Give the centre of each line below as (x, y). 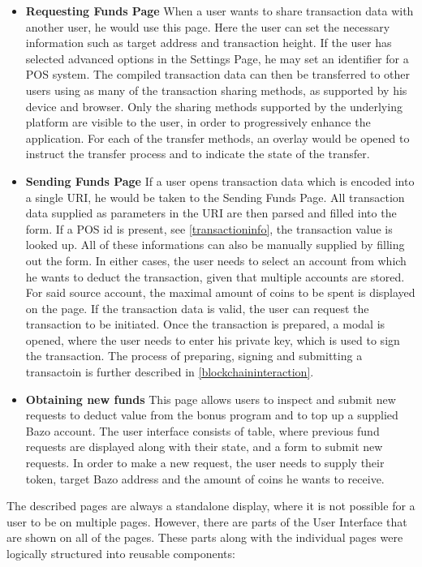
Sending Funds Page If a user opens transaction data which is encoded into (220, 180)
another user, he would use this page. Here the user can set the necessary (208, 26)
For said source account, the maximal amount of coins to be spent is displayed (220, 292)
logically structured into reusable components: (121, 553)
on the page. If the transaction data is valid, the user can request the (197, 308)
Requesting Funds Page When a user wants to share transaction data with (220, 11)
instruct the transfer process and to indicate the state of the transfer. (198, 154)
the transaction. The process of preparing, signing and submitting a (194, 356)
